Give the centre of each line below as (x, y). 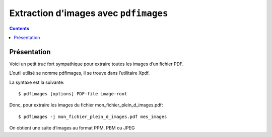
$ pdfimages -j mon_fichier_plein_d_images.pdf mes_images (93, 116)
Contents (19, 28)
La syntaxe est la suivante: (37, 82)
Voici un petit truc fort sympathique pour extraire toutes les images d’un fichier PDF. (96, 64)
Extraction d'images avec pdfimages (89, 13)
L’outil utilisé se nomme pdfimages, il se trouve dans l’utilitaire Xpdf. (80, 73)
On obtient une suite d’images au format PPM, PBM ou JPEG (72, 128)
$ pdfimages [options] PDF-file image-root (73, 94)
